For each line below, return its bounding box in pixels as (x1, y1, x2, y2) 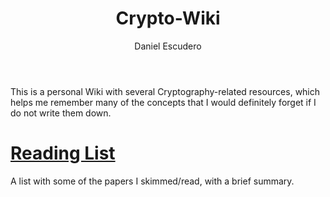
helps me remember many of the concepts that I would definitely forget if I (10, 96, 317, 108)
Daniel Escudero (134, 40, 202, 52)
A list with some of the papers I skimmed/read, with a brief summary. (10, 175, 295, 187)
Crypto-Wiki (115, 7, 221, 30)
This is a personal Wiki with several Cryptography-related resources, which (10, 85, 321, 97)
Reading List (10, 142, 116, 165)
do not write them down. (10, 107, 112, 119)
